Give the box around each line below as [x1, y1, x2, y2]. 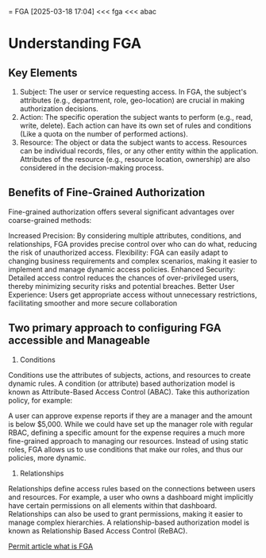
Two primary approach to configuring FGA [8, 321, 222, 335]
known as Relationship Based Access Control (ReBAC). [8, 525, 188, 535]
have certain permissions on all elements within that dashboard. [8, 500, 218, 510]
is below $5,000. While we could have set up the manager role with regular [8, 419, 253, 429]
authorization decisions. [19, 104, 99, 114]
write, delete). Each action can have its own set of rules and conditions [19, 121, 252, 130]
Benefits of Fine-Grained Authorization [8, 186, 206, 199]
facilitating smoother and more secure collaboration [8, 298, 178, 308]
